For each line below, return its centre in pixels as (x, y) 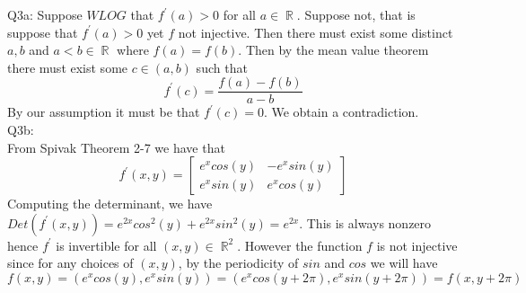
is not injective (417, 245)
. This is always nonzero (365, 222)
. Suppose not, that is (356, 14)
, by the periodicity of (238, 263)
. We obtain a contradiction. (341, 112)
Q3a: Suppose (45, 14)
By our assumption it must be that (104, 112)
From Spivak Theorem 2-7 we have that (116, 147)
